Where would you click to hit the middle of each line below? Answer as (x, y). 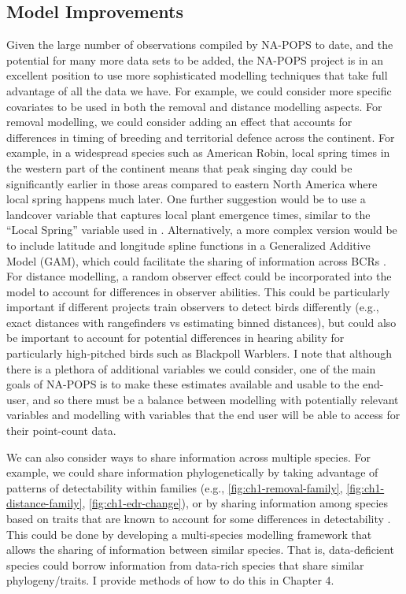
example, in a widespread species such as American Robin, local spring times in (198, 152)
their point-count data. (61, 431)
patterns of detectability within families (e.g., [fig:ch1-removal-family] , (175, 487)
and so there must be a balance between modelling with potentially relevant (216, 399)
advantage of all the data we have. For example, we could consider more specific (199, 90)
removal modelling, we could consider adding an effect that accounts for (179, 122)
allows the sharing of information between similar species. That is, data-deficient (200, 549)
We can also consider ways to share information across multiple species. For (188, 457)
